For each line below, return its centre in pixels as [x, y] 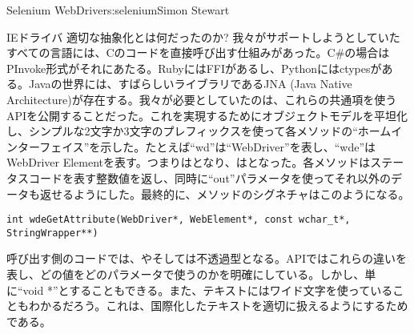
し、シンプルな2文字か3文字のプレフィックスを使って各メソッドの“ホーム [199, 131]
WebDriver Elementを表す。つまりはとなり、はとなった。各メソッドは [189, 162]
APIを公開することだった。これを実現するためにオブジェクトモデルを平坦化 [207, 115]
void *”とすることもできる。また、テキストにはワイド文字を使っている [208, 290]
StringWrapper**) [52, 233]
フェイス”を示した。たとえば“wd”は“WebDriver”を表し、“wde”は [208, 146]
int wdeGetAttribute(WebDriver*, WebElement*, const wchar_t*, [179, 220]
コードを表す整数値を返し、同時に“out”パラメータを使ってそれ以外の [209, 177]
